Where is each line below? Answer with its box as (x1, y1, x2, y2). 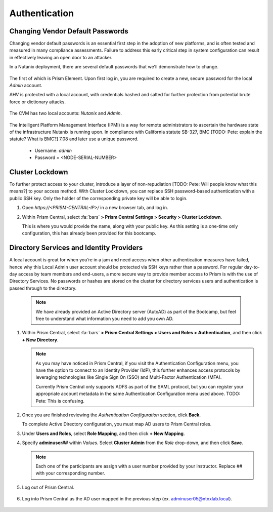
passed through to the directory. (9, 285, 77, 291)
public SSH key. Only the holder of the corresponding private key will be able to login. (9, 195, 188, 201)
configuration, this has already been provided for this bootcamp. (22, 230, 156, 237)
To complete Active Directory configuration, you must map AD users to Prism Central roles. (22, 421, 212, 427)
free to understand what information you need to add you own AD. (35, 316, 174, 322)
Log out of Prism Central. (22, 484, 74, 490)
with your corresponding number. (35, 470, 106, 476)
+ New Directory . (22, 337, 59, 343)
